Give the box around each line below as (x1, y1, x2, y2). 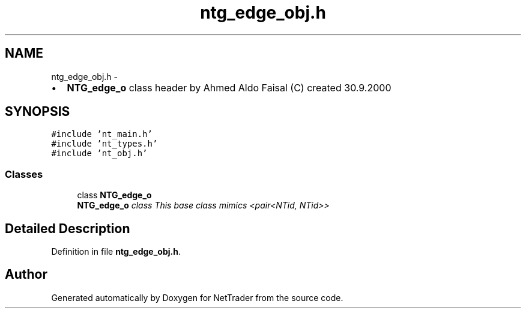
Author (5, 267, 47, 282)
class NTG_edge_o (77, 190, 152, 201)
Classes (5, 168, 43, 180)
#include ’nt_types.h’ (51, 139, 158, 149)
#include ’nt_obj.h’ (51, 148, 148, 159)
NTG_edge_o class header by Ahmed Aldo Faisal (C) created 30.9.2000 (67, 81, 391, 94)
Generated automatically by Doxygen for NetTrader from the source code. (51, 292, 343, 303)
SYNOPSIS (5, 104, 70, 120)
